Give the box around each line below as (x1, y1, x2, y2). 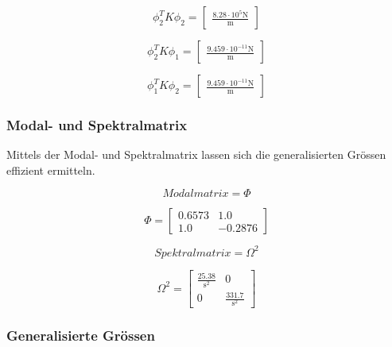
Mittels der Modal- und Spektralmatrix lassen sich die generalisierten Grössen (6, 146, 386, 163)
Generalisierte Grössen (6, 326, 155, 345)
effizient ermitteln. (6, 161, 95, 178)
